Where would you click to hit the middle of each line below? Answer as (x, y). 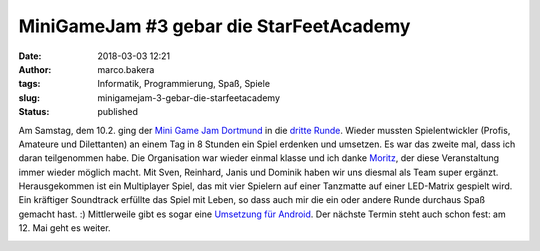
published (118, 112)
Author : (35, 69)
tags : (29, 84)
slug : (29, 97)
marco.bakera (126, 69)
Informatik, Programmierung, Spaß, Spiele (183, 84)
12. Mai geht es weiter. (64, 228)
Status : (34, 112)
